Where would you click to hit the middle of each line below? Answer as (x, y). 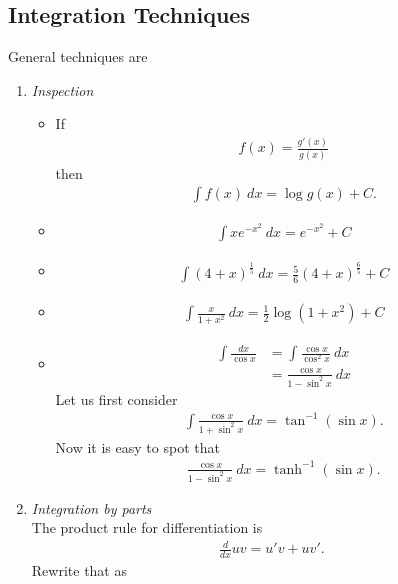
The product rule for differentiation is (147, 527)
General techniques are (78, 56)
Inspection (62, 89)
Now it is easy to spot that (137, 446)
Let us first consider (116, 398)
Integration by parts (91, 507)
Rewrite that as (79, 570)
